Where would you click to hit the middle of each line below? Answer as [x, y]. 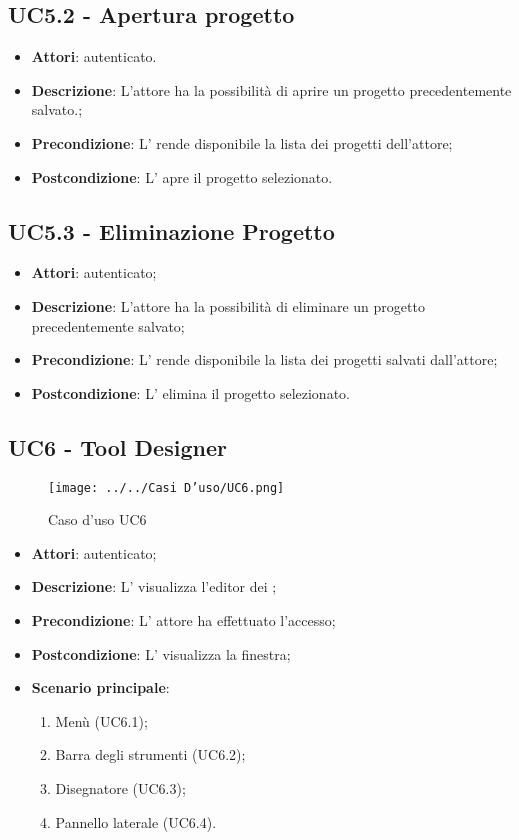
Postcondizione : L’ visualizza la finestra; [161, 653]
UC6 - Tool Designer [117, 446]
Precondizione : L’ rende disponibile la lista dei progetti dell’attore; [242, 142]
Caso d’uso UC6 [97, 519]
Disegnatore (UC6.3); [120, 787]
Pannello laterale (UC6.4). [136, 821]
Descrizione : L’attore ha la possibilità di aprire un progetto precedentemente [271, 89]
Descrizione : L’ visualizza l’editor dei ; [154, 586]
